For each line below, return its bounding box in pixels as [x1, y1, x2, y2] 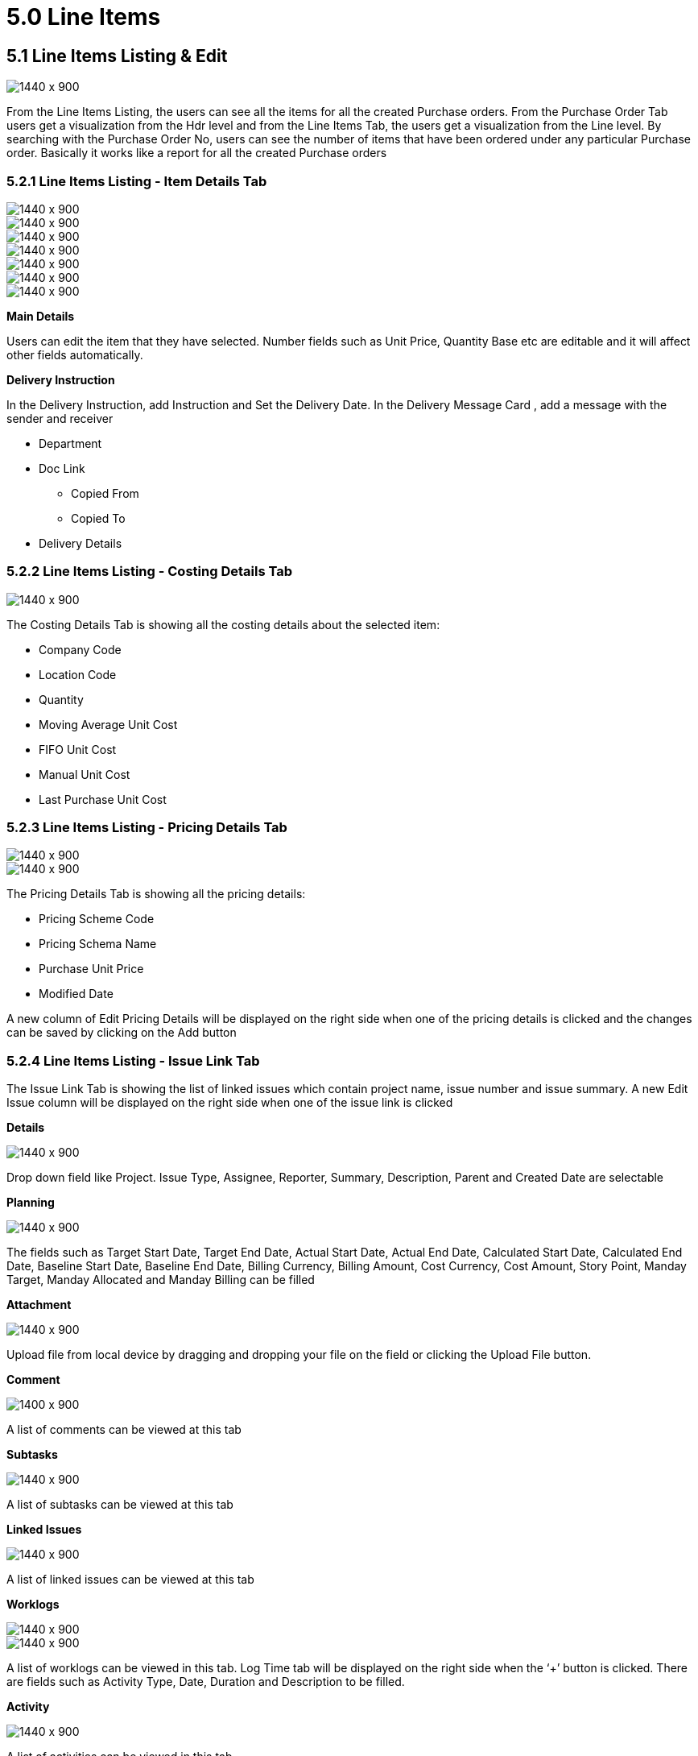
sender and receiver [6, 411, 114, 425]
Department [39, 436, 102, 450]
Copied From [71, 486, 139, 500]
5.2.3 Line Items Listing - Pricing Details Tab [6, 819, 287, 836]
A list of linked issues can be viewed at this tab [6, 1572, 254, 1587]
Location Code [39, 667, 117, 681]
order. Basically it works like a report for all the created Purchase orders [6, 146, 387, 160]
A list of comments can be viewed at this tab [6, 1423, 242, 1437]
